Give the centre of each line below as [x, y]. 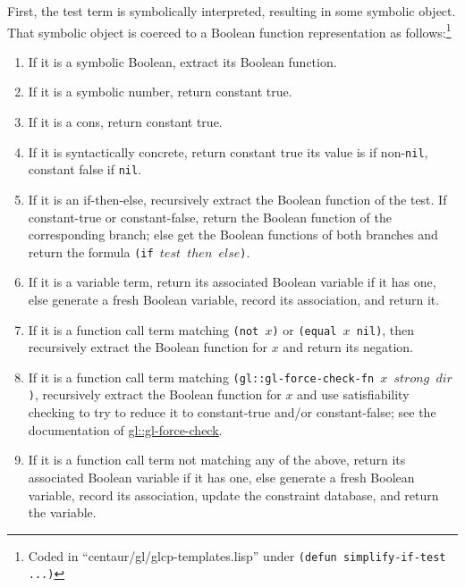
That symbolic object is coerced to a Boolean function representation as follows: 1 [229, 30]
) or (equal [304, 329]
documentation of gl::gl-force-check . [125, 429]
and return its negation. [348, 347]
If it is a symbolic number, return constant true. [160, 92]
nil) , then [385, 329]
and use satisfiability [353, 394]
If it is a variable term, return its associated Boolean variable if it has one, [232, 282]
